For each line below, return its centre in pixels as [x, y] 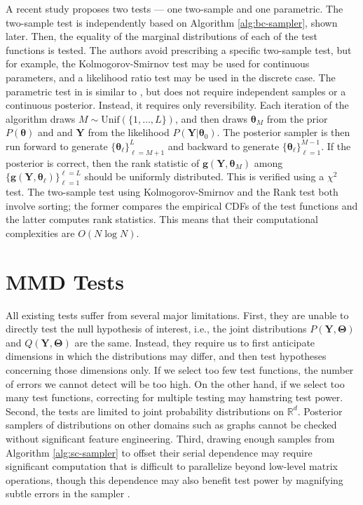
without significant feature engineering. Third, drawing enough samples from [170, 438]
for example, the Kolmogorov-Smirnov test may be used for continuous [158, 63]
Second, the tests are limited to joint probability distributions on [145, 411]
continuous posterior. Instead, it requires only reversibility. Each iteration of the [177, 105]
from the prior [297, 118]
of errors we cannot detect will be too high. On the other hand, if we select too [175, 383]
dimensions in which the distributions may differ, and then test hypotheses [166, 356]
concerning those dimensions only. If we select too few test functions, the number [180, 370]
